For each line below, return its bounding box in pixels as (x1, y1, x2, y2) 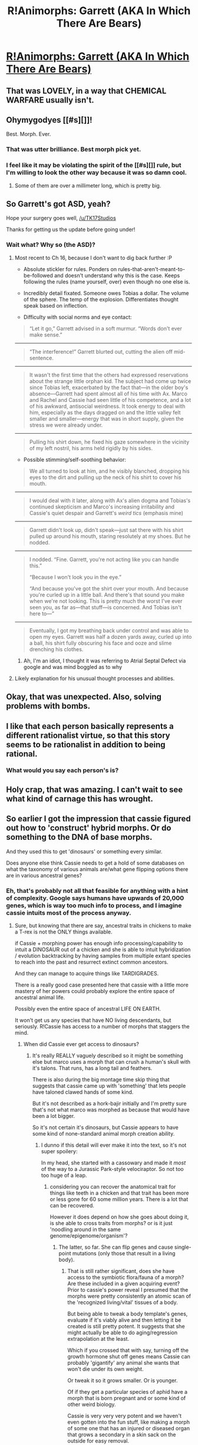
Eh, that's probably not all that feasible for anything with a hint (6, 886, 189, 895)
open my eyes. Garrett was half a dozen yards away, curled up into (29, 633, 192, 640)
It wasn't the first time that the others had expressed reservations (29, 371, 189, 378)
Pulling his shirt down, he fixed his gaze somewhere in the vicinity (29, 438, 190, 446)
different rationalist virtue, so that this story (6, 730, 170, 740)
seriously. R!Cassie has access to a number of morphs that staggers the (14, 1022, 190, 1030)
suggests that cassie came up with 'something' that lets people (32, 1082, 186, 1089)
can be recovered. (49, 1202, 94, 1209)
